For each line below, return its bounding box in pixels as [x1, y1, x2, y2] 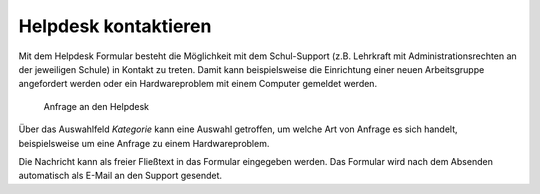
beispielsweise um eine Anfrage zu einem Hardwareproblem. [18, 137, 270, 149]
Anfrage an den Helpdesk [43, 100, 150, 112]
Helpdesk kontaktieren [18, 15, 212, 37]
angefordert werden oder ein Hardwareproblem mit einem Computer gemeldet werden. [18, 78, 378, 90]
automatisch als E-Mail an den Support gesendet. [18, 170, 223, 182]
